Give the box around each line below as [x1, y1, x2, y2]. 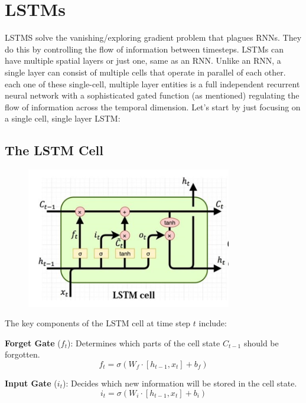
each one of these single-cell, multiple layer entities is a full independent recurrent [5, 77, 300, 90]
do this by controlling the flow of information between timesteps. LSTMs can [5, 42, 284, 55]
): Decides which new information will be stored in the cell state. [62, 377, 297, 389]
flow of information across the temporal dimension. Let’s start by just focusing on [5, 100, 301, 113]
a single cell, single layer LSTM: [5, 112, 121, 124]
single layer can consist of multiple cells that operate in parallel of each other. [5, 65, 286, 78]
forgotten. [5, 348, 40, 361]
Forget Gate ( [5, 336, 61, 349]
